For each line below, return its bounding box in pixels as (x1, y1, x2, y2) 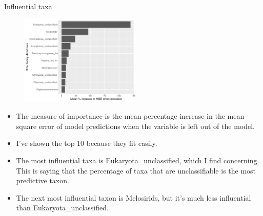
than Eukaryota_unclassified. (16, 202, 109, 213)
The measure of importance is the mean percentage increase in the (16, 111, 225, 121)
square (16, 120, 37, 131)
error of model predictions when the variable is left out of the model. (38, 120, 255, 131)
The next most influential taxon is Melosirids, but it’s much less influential (16, 192, 251, 203)
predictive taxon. (16, 175, 69, 186)
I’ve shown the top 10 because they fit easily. (16, 138, 157, 148)
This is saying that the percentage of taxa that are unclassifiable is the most (16, 165, 256, 176)
